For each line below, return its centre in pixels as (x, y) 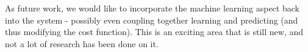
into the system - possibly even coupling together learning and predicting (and (152, 20)
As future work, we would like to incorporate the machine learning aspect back (152, 8)
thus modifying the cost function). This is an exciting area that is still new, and (154, 32)
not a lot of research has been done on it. (82, 43)
